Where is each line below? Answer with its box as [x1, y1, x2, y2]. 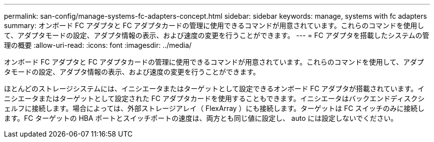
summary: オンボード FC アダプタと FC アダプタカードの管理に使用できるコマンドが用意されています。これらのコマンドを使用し [4, 21, 425, 30]
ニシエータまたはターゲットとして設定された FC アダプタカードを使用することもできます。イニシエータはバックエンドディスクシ [4, 94, 425, 103]
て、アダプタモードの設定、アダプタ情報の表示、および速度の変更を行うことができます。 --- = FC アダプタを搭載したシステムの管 [4, 31, 430, 39]
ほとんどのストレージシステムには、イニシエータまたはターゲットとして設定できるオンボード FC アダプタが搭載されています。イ [4, 84, 425, 93]
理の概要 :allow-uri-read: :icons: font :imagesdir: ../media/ [4, 41, 192, 49]
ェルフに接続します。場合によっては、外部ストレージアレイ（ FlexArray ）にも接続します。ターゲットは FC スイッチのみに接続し [4, 104, 425, 112]
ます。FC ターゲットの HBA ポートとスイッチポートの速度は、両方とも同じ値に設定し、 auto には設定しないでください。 [4, 114, 398, 122]
